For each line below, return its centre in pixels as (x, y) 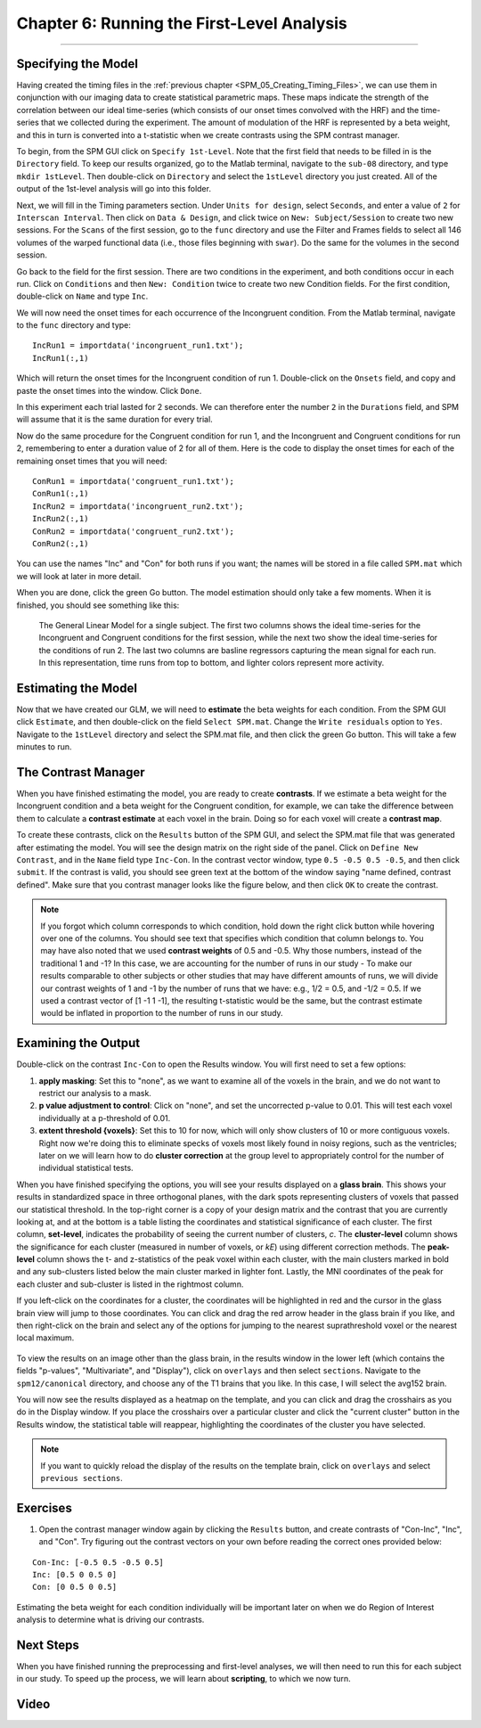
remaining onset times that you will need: (92, 461)
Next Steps (48, 1645)
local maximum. (45, 1338)
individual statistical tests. (86, 1168)
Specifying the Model (77, 64)
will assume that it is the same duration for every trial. (114, 420)
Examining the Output (78, 1043)
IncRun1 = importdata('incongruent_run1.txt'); (138, 346)
